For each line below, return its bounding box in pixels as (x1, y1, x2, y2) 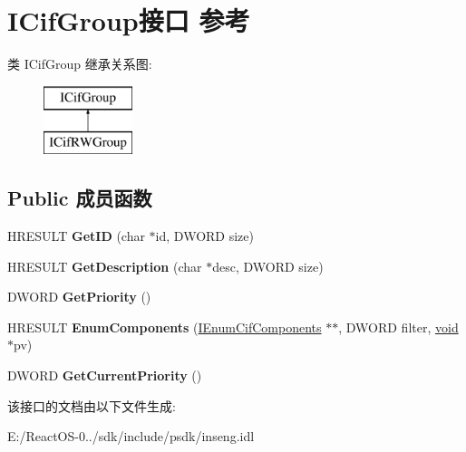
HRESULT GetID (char (7, 226, 145, 245)
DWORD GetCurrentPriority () (7, 366, 202, 385)
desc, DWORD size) (212, 256, 324, 275)
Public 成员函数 (7, 184, 152, 212)
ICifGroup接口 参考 (7, 2, 250, 39)
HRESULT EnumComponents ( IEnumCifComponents (7, 317, 322, 336)
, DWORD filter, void (338, 317, 459, 336)
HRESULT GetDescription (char (7, 256, 202, 275)
